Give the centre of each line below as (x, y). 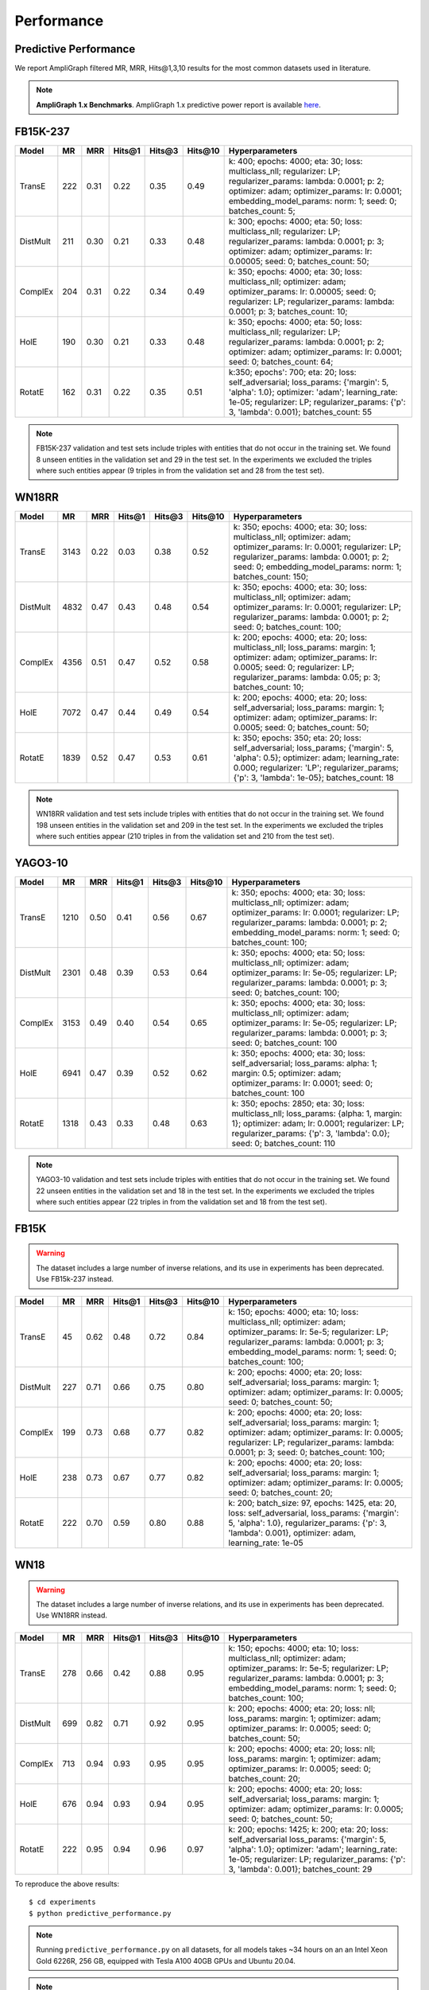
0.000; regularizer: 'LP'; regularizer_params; (316, 767)
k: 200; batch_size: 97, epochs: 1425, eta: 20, (313, 1503)
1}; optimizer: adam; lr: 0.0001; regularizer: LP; (318, 1123)
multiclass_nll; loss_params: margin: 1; (305, 647)
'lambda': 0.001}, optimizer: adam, (292, 1532)
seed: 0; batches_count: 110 (284, 1143)
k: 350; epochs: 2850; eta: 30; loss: (298, 1103)
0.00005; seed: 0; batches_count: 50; (299, 261)
